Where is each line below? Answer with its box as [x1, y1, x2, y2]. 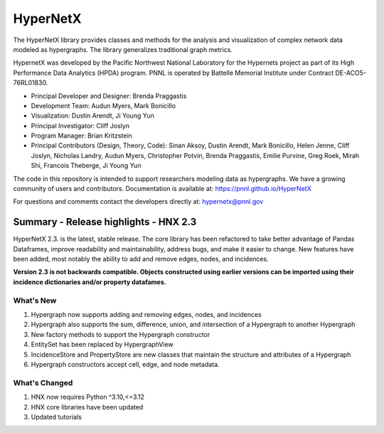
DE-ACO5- [335, 68, 366, 77]
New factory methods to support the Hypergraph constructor [31, 330, 210, 338]
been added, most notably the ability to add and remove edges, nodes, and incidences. [13, 255, 270, 264]
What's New [13, 296, 57, 306]
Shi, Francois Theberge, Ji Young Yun [31, 161, 142, 170]
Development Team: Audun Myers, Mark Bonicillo [31, 101, 176, 110]
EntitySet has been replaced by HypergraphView [31, 340, 174, 349]
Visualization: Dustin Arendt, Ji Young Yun [31, 111, 154, 120]
